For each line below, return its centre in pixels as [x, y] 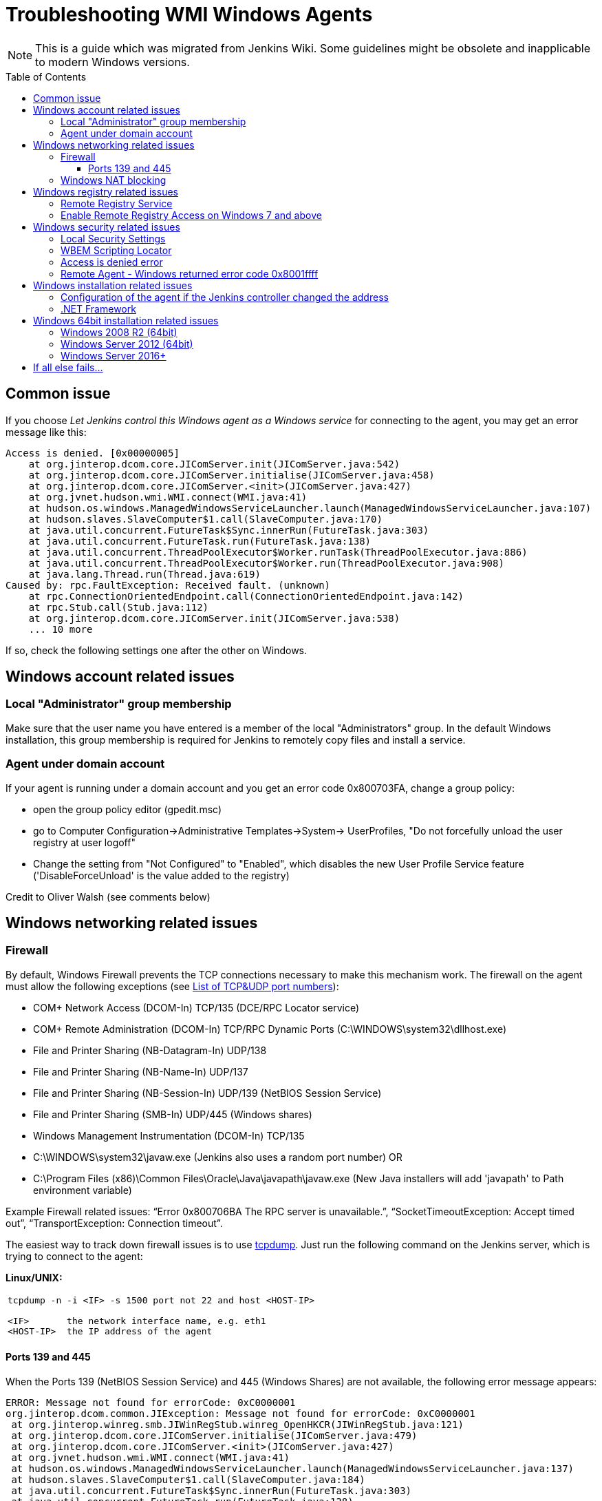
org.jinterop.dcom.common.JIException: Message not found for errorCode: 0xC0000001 [240, 1414]
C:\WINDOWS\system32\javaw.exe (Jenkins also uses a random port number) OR [218, 1157]
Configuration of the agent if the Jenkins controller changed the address [225, 297]
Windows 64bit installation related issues [126, 320]
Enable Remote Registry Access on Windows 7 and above [191, 215]
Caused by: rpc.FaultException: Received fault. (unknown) [168, 585]
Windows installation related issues [113, 285]
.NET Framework [98, 308]
